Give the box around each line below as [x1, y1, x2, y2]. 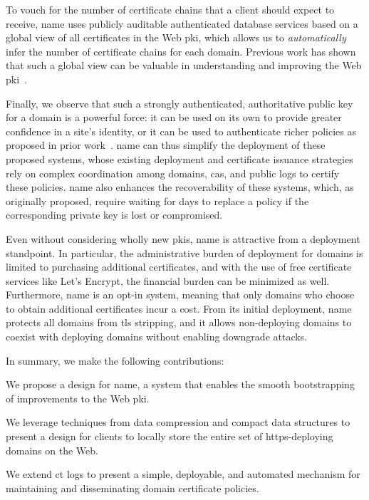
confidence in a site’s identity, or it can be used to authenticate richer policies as [6, 123, 357, 138]
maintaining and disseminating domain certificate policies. [6, 480, 259, 495]
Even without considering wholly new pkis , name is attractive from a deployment [6, 231, 360, 246]
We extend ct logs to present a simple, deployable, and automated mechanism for [6, 467, 360, 481]
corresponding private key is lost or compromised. [6, 207, 223, 222]
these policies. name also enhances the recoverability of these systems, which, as [6, 179, 354, 194]
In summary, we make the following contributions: [6, 353, 224, 368]
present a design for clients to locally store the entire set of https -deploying [6, 429, 333, 444]
